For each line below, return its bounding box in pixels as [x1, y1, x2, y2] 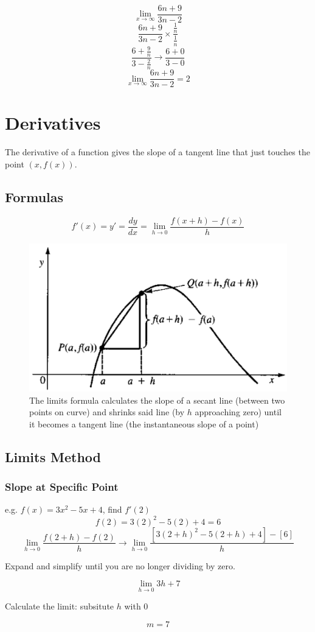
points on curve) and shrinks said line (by [29, 406, 185, 418]
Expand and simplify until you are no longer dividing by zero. [5, 559, 235, 572]
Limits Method [5, 447, 101, 466]
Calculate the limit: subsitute [5, 600, 114, 613]
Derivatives [5, 110, 101, 135]
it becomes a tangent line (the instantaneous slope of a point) [29, 417, 259, 430]
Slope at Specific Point [5, 479, 119, 494]
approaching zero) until [195, 406, 282, 418]
